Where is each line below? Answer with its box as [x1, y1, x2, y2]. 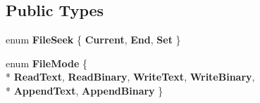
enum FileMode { [6, 55, 87, 70]
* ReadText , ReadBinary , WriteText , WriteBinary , [6, 69, 255, 84]
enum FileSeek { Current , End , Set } [6, 32, 181, 47]
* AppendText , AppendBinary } [6, 83, 163, 97]
